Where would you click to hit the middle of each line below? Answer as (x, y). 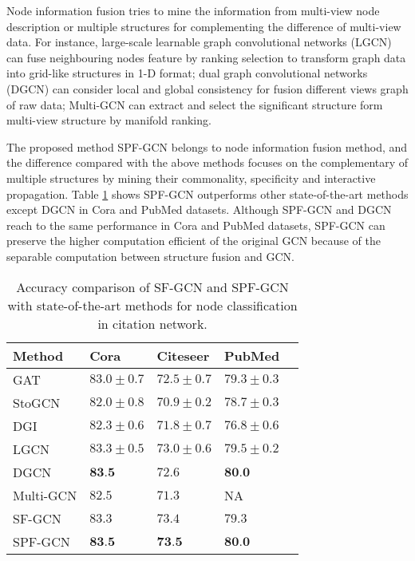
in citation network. (152, 323)
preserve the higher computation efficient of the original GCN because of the (194, 241)
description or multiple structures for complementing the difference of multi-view (204, 26)
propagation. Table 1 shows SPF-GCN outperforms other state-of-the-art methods (207, 194)
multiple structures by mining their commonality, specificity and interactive (191, 178)
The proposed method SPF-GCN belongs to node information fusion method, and (207, 146)
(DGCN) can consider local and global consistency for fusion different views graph (207, 88)
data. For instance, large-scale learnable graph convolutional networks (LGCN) (199, 42)
